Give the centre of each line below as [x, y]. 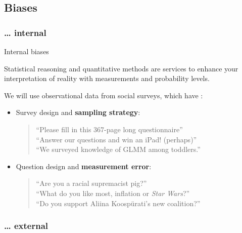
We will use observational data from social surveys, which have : [104, 95]
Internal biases [27, 51]
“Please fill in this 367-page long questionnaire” [109, 129]
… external [26, 226]
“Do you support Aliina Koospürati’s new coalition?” [118, 203]
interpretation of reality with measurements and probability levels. [107, 78]
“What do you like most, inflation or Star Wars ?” [113, 193]
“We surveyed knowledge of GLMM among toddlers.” [118, 149]
